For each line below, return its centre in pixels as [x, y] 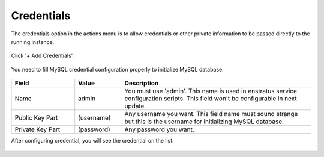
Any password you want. [159, 129]
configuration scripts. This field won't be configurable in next [211, 99]
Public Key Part [36, 118]
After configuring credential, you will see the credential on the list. [92, 141]
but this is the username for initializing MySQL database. [204, 122]
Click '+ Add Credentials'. [43, 56]
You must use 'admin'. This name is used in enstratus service [211, 91]
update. [135, 106]
